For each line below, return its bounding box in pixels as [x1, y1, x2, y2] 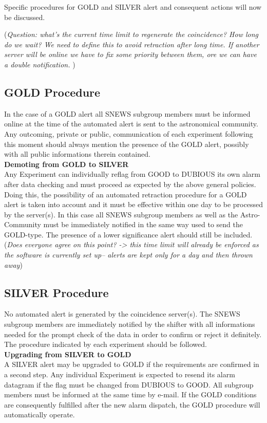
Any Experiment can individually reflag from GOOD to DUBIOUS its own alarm [4, 169, 260, 179]
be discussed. [4, 11, 45, 22]
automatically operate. [4, 409, 75, 420]
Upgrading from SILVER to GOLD [4, 348, 131, 359]
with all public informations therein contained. [4, 149, 150, 159]
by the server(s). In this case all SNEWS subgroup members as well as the [4, 209, 238, 219]
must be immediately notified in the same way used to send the [43, 219, 243, 230]
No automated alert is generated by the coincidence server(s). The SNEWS [4, 308, 240, 319]
